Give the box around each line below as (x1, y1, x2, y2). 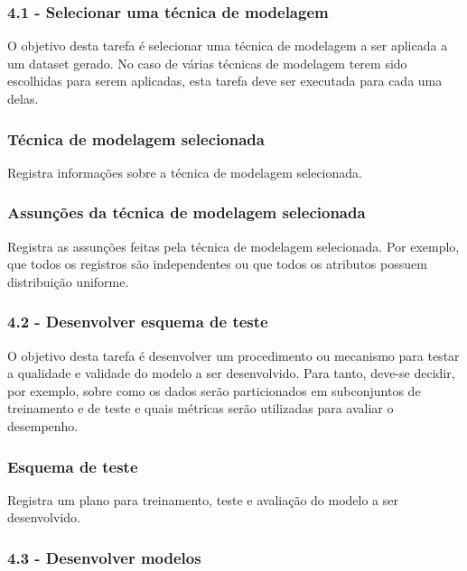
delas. (7, 89, 39, 107)
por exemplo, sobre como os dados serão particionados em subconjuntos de (7, 381, 421, 400)
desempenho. (7, 417, 79, 435)
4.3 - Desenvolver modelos (7, 546, 201, 568)
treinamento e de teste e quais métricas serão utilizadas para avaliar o (7, 399, 394, 418)
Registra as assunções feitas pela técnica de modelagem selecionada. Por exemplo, (7, 236, 460, 255)
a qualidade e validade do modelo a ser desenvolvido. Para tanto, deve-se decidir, (7, 364, 455, 382)
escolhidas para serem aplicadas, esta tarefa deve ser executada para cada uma (7, 71, 443, 90)
